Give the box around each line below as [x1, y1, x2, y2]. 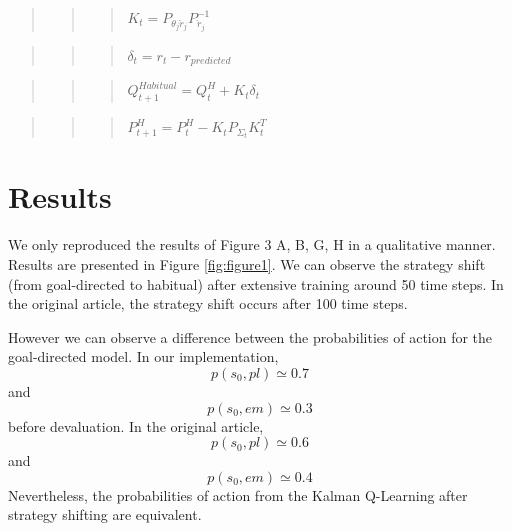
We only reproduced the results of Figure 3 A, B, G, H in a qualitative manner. [8, 234, 496, 255]
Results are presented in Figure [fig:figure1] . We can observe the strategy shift [8, 254, 486, 274]
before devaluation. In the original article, [8, 415, 264, 436]
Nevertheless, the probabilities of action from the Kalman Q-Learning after [8, 484, 468, 505]
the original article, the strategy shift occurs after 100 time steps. [8, 293, 408, 314]
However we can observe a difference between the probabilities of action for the [8, 326, 493, 347]
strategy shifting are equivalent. [8, 504, 202, 525]
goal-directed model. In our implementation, [8, 346, 279, 367]
